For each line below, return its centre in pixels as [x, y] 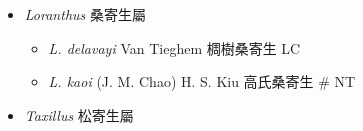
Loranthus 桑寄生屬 [85, 14]
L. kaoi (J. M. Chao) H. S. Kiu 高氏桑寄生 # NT [202, 81]
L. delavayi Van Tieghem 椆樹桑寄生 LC [174, 47]
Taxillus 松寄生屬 [79, 114]
